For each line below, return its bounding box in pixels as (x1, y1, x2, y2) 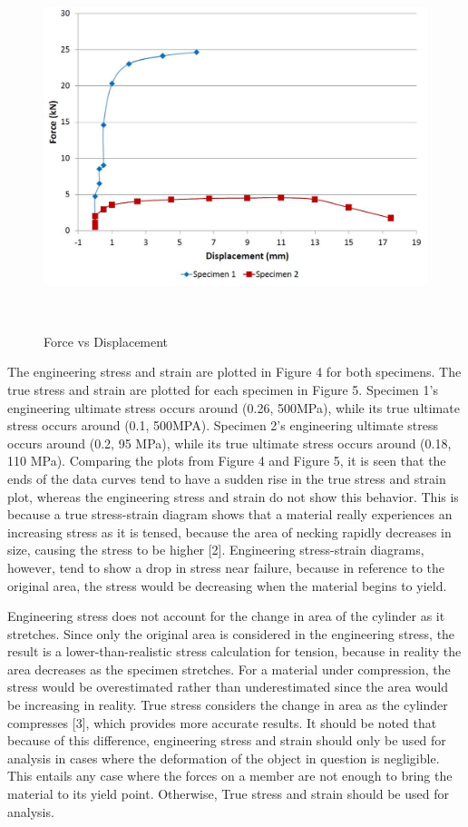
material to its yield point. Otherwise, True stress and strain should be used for (7, 784, 449, 803)
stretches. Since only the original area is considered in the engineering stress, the (7, 624, 455, 643)
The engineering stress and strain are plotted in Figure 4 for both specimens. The (7, 362, 462, 381)
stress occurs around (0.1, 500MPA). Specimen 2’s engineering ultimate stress (7, 416, 439, 435)
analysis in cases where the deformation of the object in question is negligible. (7, 748, 440, 767)
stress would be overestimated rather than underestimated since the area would (7, 677, 448, 696)
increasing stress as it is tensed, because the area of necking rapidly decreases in (7, 522, 452, 541)
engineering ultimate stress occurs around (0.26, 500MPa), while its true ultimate (7, 398, 460, 417)
